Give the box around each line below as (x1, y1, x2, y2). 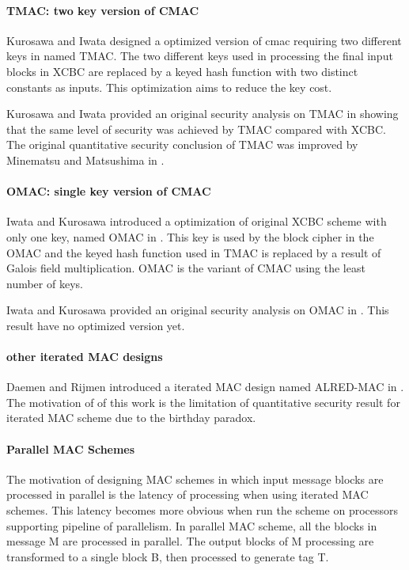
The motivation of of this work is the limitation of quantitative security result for (6, 393, 400, 410)
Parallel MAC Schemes (6, 440, 135, 457)
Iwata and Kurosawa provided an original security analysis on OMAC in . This (6, 302, 389, 318)
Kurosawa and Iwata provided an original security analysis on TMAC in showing (6, 105, 399, 122)
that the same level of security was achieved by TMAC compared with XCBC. (6, 120, 386, 137)
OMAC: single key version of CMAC (6, 183, 211, 199)
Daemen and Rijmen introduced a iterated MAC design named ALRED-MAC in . (6, 378, 404, 395)
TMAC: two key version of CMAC (6, 2, 199, 18)
